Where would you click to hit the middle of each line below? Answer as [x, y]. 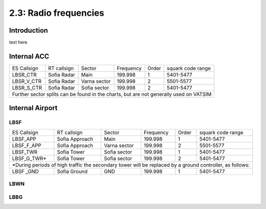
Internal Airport [33, 108]
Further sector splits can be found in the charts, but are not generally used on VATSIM [112, 94]
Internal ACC [29, 56]
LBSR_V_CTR [27, 81]
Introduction [29, 30]
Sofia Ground [72, 171]
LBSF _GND [25, 171]
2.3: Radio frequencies [57, 13]
